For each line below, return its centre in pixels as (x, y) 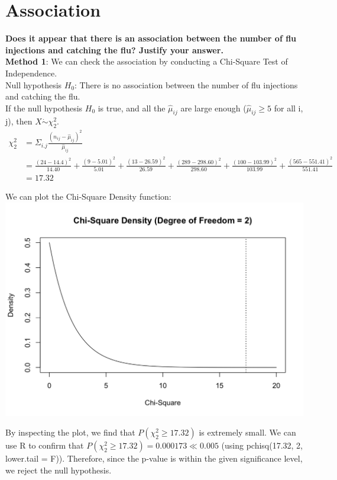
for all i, (289, 108)
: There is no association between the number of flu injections (186, 84)
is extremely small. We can (247, 432)
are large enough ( (213, 108)
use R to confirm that (45, 445)
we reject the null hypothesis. (59, 470)
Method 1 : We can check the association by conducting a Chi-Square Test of (147, 61)
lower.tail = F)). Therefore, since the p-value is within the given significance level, (154, 458)
